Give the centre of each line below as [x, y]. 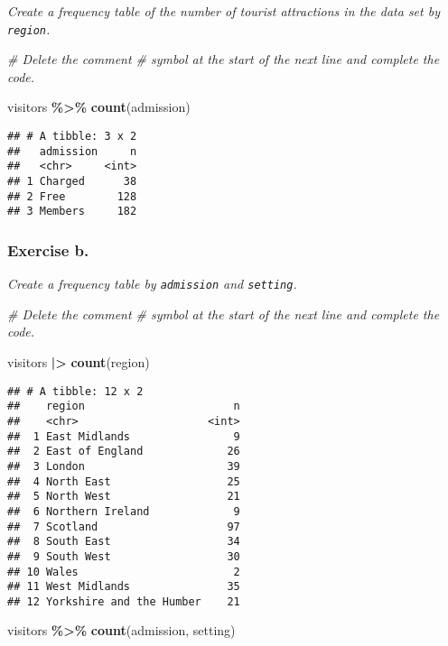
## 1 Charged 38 [72, 181]
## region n [124, 406]
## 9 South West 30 [124, 556]
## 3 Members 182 [72, 212]
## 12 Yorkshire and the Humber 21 [124, 601]
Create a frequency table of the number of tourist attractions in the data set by [224, 11]
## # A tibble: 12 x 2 [75, 391]
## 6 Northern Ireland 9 [124, 511]
